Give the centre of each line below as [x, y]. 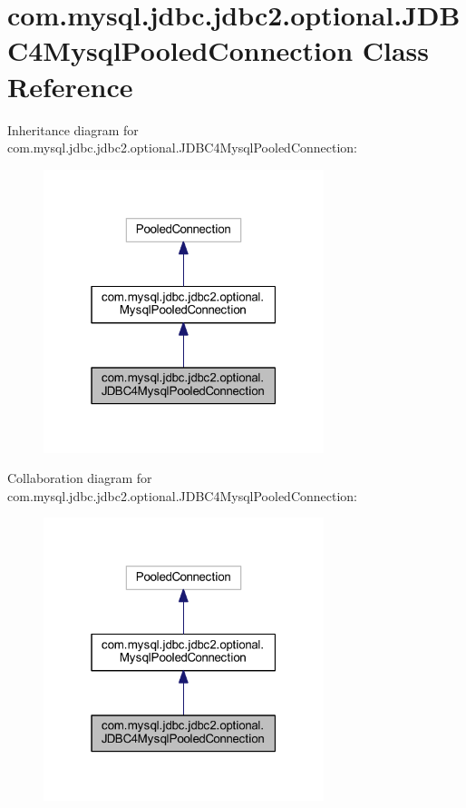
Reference [70, 86]
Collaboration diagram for [80, 478]
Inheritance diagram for [73, 129]
